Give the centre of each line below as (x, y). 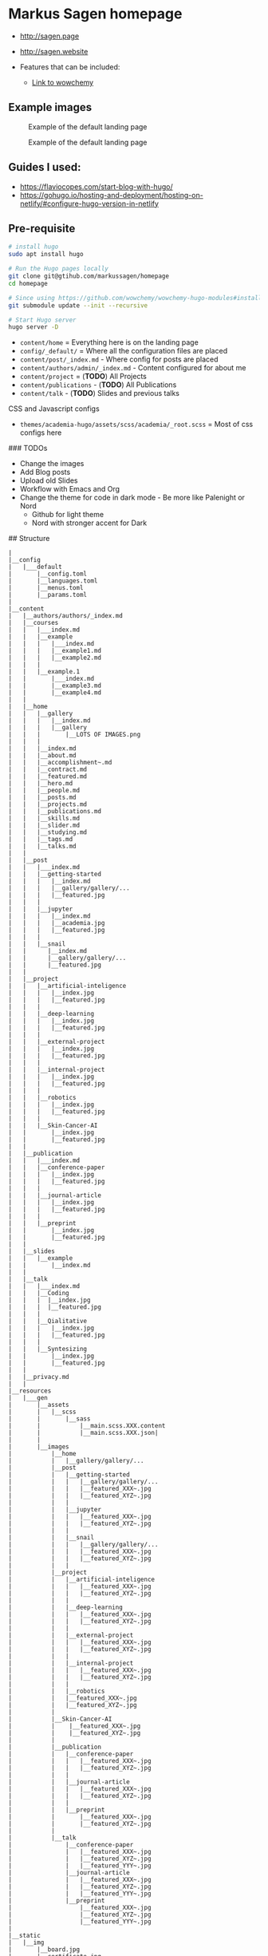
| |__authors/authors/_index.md (66, 616)
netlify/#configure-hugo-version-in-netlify (89, 204)
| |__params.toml (48, 595)
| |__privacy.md (39, 1377)
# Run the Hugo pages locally (59, 269)
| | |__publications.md (55, 812)
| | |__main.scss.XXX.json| (83, 1433)
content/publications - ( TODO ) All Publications (98, 385)
